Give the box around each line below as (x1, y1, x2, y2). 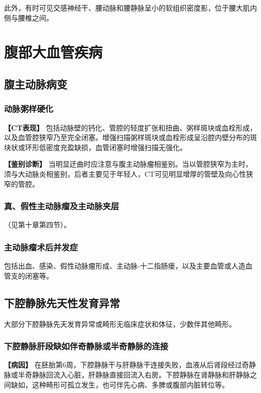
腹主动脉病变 (4, 76, 67, 91)
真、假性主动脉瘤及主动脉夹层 (4, 200, 119, 212)
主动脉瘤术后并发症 (4, 240, 78, 253)
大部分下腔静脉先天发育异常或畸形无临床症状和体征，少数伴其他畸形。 (4, 318, 236, 329)
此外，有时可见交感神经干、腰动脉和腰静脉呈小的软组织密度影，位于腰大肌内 (4, 3, 257, 13)
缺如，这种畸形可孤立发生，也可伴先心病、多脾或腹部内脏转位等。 (11, 379, 229, 389)
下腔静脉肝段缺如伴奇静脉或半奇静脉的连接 (4, 340, 169, 352)
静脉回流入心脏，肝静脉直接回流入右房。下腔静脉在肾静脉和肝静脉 (32, 369, 250, 379)
